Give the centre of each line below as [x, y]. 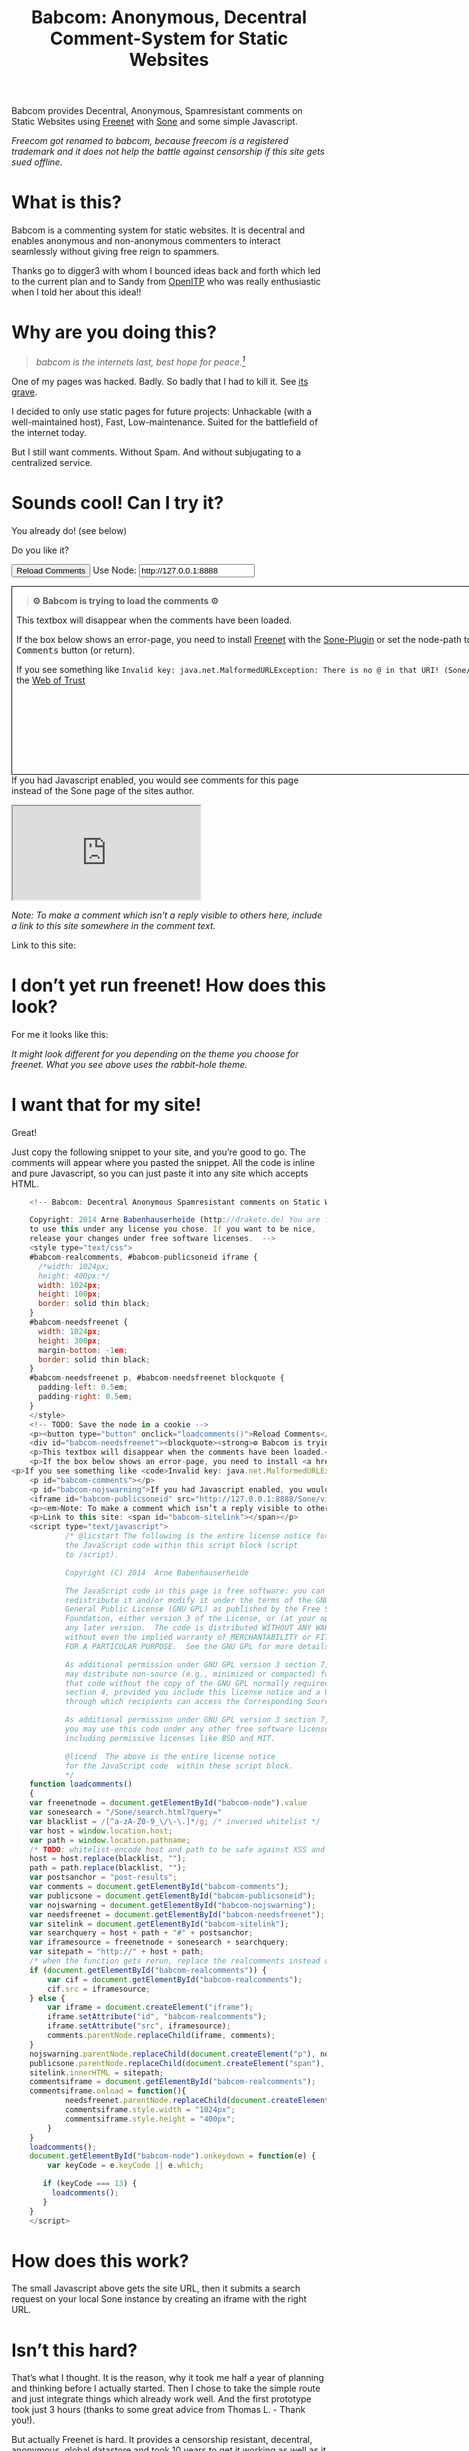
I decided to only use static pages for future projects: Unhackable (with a [162, 411]
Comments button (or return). [76, 650]
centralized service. [52, 462]
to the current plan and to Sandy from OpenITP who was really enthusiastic [166, 282]
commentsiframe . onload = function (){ [108, 2091]
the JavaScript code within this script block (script [181, 1546]
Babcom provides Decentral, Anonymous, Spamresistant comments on [157, 111]
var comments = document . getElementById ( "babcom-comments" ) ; [159, 1887]
